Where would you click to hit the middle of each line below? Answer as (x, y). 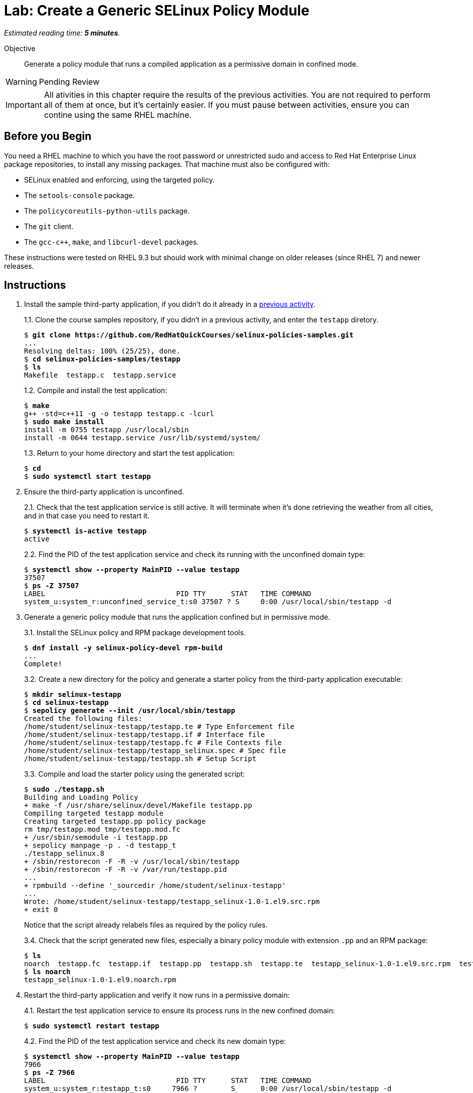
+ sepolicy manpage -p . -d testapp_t (100, 846)
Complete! (43, 664)
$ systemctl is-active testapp (85, 531)
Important (24, 105)
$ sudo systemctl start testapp (87, 477)
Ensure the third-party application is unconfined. (104, 492)
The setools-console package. (79, 195)
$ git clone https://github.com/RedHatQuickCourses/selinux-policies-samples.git (189, 335)
